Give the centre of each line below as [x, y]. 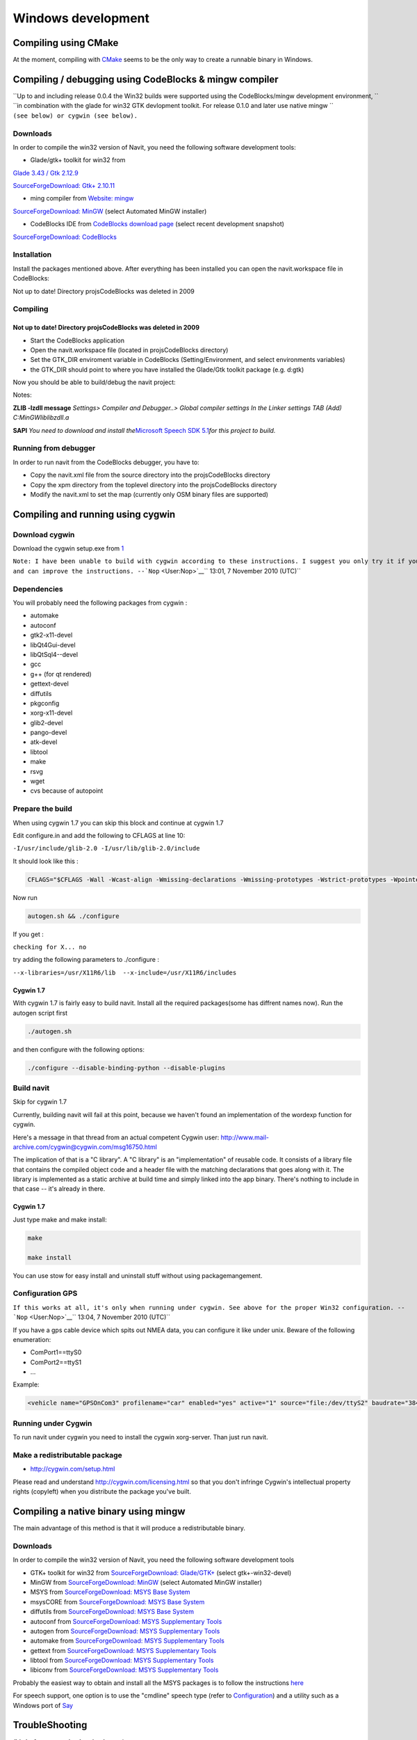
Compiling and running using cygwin [94, 514]
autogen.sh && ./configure [73, 916]
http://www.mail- [245, 1137]
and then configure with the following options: [79, 1049]
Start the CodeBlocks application [77, 340]
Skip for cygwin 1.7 [40, 1102]
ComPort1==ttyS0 [56, 1352]
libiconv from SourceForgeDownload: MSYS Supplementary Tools [124, 1670]
